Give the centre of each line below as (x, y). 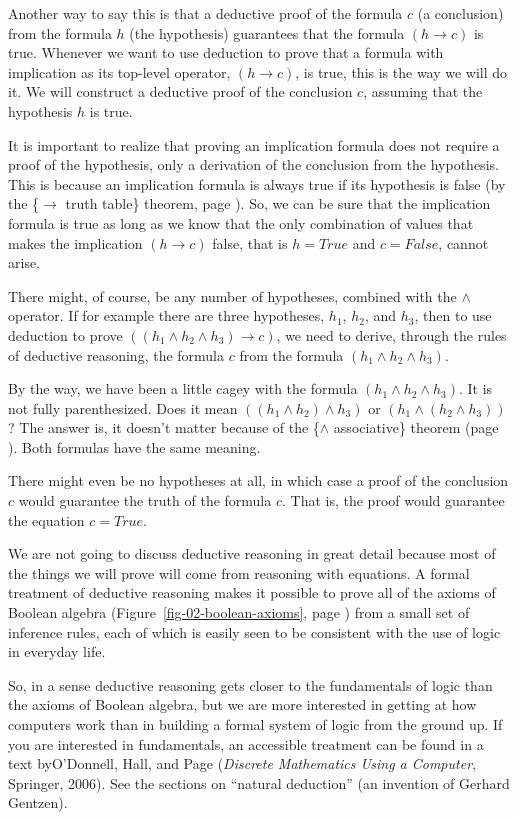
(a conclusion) (460, 13)
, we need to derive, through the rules (391, 334)
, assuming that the (423, 91)
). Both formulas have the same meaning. (134, 446)
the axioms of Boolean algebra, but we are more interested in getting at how (242, 704)
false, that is (250, 242)
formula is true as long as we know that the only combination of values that (241, 222)
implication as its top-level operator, (119, 71)
